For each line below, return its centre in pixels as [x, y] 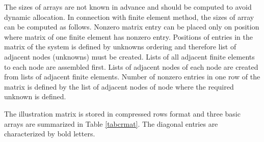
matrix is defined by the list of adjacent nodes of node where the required [119, 86]
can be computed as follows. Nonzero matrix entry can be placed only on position [132, 27]
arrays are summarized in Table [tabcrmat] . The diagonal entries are [111, 123]
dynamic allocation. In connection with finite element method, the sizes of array [129, 17]
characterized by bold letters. [50, 134]
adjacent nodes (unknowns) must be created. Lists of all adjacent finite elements [129, 56]
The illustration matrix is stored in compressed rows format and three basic [122, 113]
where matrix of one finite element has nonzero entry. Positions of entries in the [128, 36]
